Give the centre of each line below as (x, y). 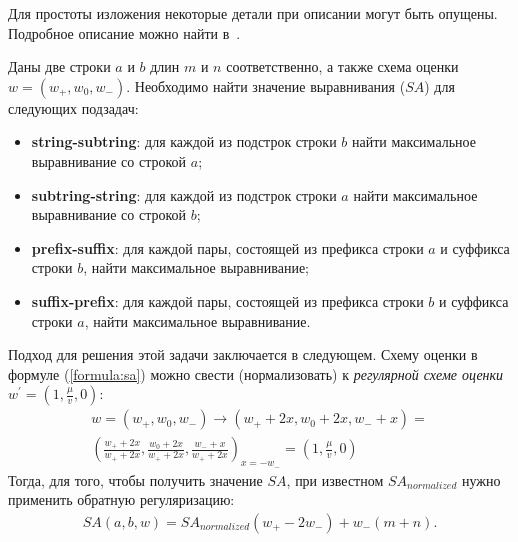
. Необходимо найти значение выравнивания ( (266, 85)
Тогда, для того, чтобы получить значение (135, 479)
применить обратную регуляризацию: (121, 499)
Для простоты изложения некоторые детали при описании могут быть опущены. (253, 13)
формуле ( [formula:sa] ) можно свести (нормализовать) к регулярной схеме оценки (256, 373)
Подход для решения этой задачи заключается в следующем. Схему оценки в (243, 354)
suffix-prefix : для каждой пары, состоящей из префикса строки (227, 300)
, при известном (335, 479)
